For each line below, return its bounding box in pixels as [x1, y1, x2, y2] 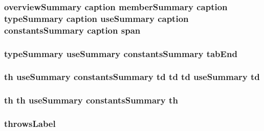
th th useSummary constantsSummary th [4, 94, 178, 107]
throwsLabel [4, 117, 56, 130]
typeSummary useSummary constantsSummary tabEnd [4, 47, 237, 60]
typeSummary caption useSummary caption [4, 12, 189, 24]
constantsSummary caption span [4, 23, 141, 36]
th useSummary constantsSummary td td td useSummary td [4, 70, 260, 83]
